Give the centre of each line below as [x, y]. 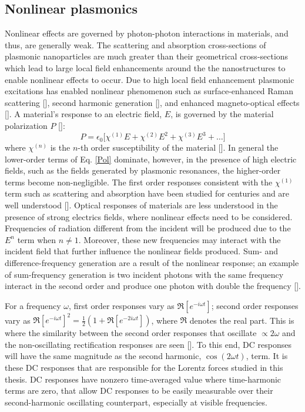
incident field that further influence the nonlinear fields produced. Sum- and [142, 251]
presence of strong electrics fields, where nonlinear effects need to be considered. [149, 216]
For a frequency [33, 305]
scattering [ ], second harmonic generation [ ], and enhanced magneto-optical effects [152, 102]
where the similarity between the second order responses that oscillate [131, 333]
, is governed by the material [222, 114]
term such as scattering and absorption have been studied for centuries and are [147, 193]
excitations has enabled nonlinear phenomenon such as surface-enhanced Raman [149, 91]
